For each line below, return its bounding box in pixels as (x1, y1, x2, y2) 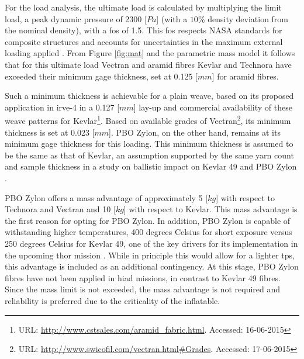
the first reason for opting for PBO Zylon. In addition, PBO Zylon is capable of (5, 214, 291, 226)
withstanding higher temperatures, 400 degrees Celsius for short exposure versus (5, 226, 292, 238)
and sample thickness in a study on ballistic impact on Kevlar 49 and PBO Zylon (5, 160, 297, 172)
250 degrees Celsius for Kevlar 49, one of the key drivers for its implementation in (5, 237, 298, 249)
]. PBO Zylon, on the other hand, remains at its (109, 126, 281, 138)
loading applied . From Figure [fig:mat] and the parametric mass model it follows (5, 47, 295, 59)
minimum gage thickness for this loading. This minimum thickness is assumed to (5, 137, 293, 150)
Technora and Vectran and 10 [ (5, 203, 116, 215)
